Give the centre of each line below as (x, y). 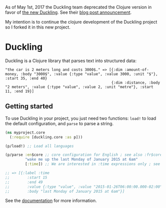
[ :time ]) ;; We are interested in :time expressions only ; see (93, 164)
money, (12, 74)
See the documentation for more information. (51, 201)
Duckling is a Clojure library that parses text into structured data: (71, 61)
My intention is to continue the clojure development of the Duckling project (81, 22)
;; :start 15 (26, 177)
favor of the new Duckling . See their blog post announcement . (68, 12)
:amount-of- (137, 69)
